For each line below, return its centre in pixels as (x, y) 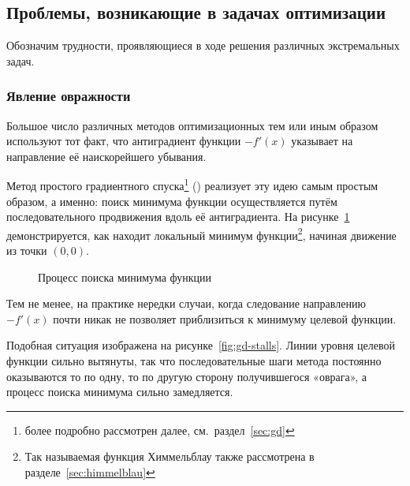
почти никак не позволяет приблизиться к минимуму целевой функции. (225, 318)
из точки (27, 250)
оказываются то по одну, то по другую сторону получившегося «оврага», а (187, 376)
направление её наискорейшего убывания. (106, 156)
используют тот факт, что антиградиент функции (124, 141)
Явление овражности (69, 96)
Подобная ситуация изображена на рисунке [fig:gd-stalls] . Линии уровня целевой (201, 345)
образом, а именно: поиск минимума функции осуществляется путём (172, 201)
